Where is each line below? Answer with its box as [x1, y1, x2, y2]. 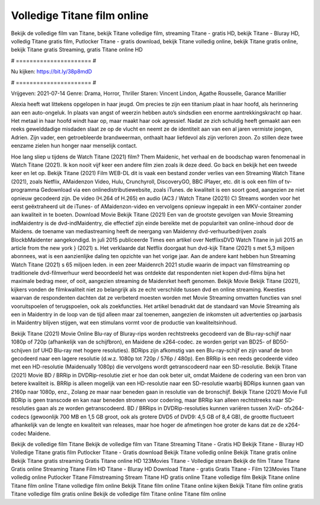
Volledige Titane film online [11, 9, 149, 22]
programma [11, 186, 40, 193]
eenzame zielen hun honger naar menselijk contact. [11, 142, 137, 150]
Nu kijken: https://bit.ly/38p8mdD [11, 68, 92, 75]
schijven [11, 347, 32, 354]
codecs [11, 413, 30, 420]
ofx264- [283, 405, 305, 412]
